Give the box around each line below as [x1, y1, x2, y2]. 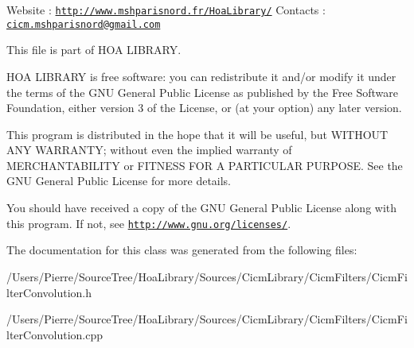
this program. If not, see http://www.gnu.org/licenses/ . [6, 215, 291, 231]
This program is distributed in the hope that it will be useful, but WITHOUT [6, 126, 389, 142]
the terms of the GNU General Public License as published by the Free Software [6, 83, 399, 100]
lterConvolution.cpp [6, 326, 103, 342]
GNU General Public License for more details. [6, 172, 232, 189]
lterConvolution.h [6, 284, 92, 300]
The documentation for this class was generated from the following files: [6, 242, 357, 258]
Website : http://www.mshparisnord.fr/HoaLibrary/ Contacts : [6, 2, 326, 17]
